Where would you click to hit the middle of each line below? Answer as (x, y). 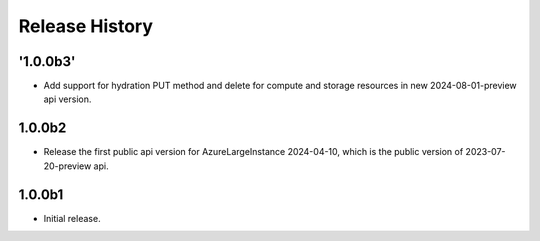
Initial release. (72, 218)
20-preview (67, 166)
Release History (86, 26)
